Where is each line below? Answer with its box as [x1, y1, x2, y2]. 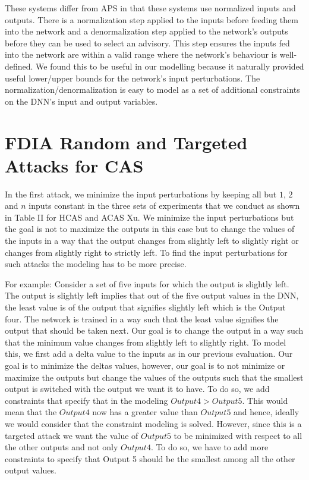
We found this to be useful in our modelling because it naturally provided [36, 59, 304, 72]
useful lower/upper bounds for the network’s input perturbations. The [5, 71, 260, 84]
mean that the [5, 406, 57, 418]
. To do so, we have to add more [150, 441, 269, 453]
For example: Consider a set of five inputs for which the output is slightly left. [5, 277, 289, 290]
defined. [5, 59, 33, 72]
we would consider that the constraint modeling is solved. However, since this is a [5, 417, 302, 429]
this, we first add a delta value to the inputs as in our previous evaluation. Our [5, 347, 293, 360]
